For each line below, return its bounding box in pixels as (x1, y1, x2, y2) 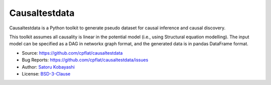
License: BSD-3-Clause (22, 71, 71, 77)
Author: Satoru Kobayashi (22, 64, 75, 70)
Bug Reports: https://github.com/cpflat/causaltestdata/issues (22, 57, 149, 63)
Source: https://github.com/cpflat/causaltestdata (22, 50, 123, 56)
